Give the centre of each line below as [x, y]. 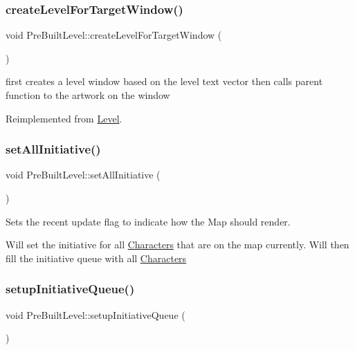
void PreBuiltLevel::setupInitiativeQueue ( [95, 314]
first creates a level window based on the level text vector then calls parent [164, 81]
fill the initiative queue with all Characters [96, 258]
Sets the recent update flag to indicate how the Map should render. [148, 221]
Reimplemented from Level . [64, 118]
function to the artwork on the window [88, 95]
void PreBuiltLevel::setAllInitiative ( [83, 175]
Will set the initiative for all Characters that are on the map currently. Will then [177, 245]
